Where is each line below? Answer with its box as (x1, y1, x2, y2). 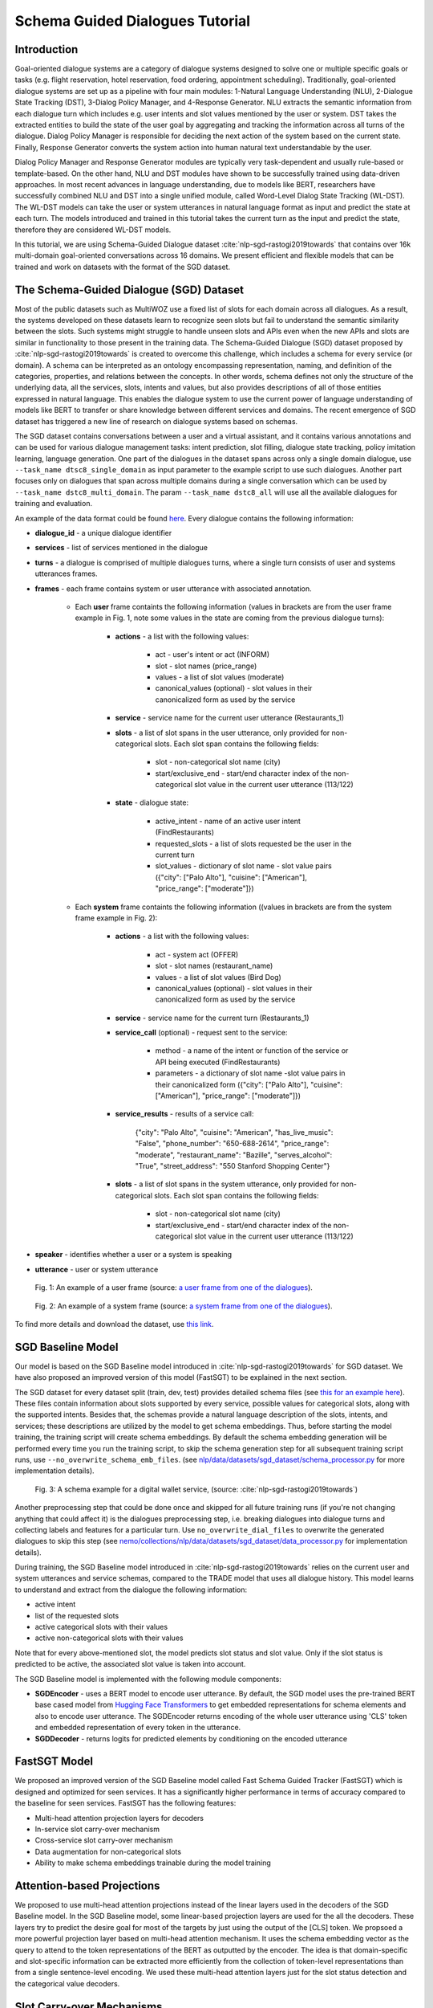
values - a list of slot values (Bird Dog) (155, 972, 282, 982)
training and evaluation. (14, 499, 92, 508)
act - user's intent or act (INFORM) (155, 650, 270, 659)
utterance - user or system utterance (34, 1264, 159, 1274)
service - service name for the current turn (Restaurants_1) (115, 1013, 310, 1022)
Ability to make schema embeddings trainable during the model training (34, 1858, 272, 1867)
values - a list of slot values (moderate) (155, 671, 285, 682)
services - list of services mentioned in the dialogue (34, 543, 208, 553)
